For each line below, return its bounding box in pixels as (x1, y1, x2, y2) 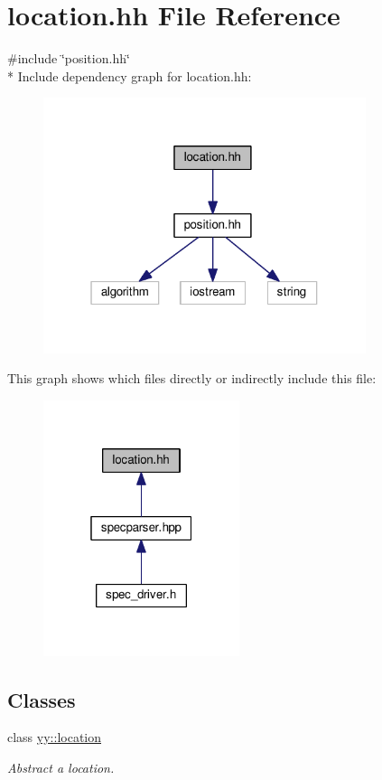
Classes (7, 685, 76, 713)
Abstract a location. (7, 757, 115, 776)
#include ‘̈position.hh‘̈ (7, 49, 130, 68)
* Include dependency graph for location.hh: (7, 66, 252, 85)
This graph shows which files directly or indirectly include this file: (7, 369, 377, 388)
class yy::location (7, 728, 102, 747)
